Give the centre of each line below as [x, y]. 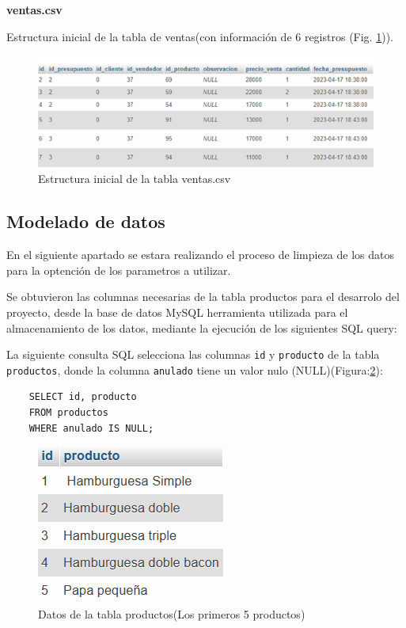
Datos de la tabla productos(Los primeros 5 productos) [172, 613]
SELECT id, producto [83, 397]
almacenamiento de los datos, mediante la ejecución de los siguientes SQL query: [202, 327]
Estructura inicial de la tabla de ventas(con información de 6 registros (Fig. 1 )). [200, 36]
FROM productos [68, 413]
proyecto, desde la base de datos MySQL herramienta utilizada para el [177, 312]
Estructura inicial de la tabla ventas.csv [135, 179]
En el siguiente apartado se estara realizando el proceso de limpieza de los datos [200, 255]
